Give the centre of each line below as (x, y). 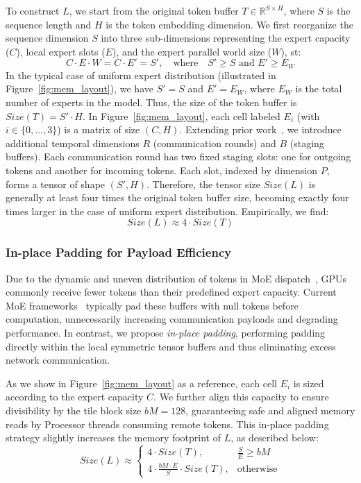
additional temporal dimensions (73, 143)
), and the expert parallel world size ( (192, 51)
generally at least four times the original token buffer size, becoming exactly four (177, 197)
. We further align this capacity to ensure (241, 397)
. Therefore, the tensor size (203, 184)
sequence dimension (47, 38)
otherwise (257, 469)
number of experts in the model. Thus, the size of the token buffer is (151, 102)
